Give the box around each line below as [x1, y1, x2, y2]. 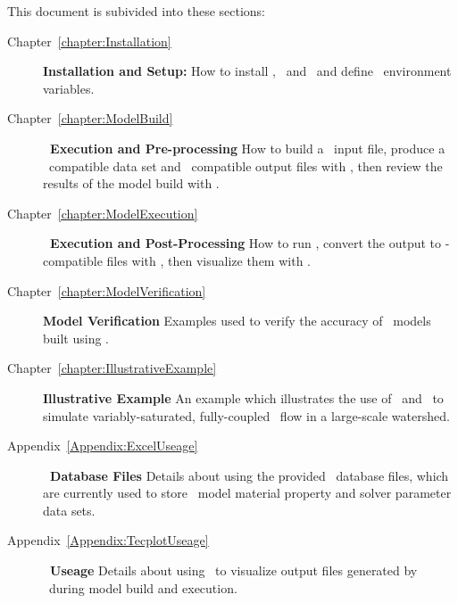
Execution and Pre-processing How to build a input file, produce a [50, 138, 446, 157]
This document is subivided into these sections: [7, 2, 266, 20]
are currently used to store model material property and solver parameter [43, 483, 452, 502]
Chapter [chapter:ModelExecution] [7, 203, 198, 222]
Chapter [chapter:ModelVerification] [7, 281, 206, 300]
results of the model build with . [43, 174, 220, 193]
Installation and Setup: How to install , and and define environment [43, 62, 452, 80]
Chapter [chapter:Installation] [7, 31, 171, 50]
